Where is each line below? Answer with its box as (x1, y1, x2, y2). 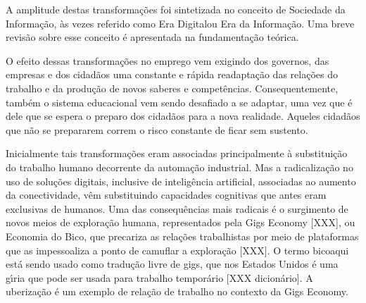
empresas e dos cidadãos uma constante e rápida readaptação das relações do (6, 67, 338, 82)
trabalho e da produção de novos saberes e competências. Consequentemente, (6, 80, 339, 95)
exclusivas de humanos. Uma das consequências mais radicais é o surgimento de (6, 201, 348, 216)
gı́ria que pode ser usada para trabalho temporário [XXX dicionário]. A (6, 270, 313, 285)
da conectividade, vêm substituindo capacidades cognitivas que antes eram (6, 187, 327, 202)
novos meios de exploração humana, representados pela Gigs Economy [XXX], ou (6, 215, 355, 230)
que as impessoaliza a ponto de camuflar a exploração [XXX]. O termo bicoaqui (6, 242, 349, 257)
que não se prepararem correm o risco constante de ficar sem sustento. (6, 122, 308, 137)
